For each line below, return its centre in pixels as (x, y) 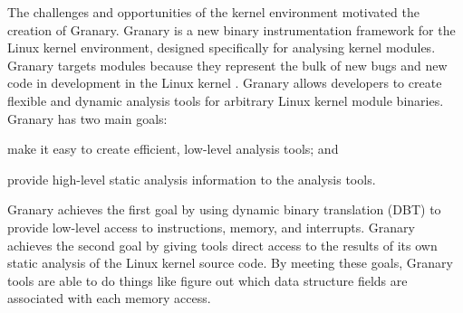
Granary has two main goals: (87, 118)
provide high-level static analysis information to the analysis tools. (192, 179)
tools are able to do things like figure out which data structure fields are (207, 280)
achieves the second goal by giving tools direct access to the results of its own (222, 245)
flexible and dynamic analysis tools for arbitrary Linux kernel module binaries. (226, 100)
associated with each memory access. (109, 298)
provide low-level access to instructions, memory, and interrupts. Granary (211, 227)
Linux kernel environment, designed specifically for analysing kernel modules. (222, 47)
